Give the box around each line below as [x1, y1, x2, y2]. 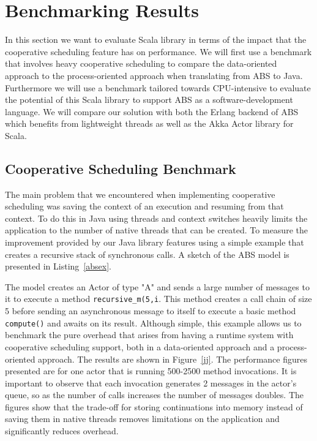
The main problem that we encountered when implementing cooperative [5, 187, 275, 200]
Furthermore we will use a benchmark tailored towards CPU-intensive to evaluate [5, 81, 311, 94]
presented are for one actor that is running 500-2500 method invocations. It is [5, 364, 297, 377]
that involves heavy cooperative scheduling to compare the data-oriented [5, 57, 277, 70]
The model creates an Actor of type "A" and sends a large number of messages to [5, 280, 310, 293]
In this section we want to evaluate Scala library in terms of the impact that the [5, 33, 307, 46]
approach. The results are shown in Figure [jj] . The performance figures [38, 352, 307, 365]
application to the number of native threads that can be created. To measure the [5, 224, 308, 236]
